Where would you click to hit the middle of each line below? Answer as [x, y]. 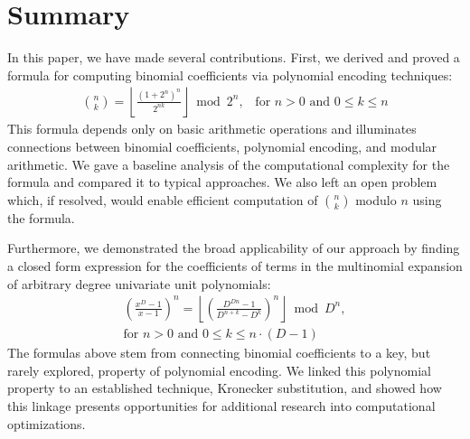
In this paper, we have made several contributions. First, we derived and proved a [234, 57]
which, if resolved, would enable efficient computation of [163, 199]
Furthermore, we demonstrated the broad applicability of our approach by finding [234, 248]
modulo [376, 199]
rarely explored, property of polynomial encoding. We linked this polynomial [219, 370]
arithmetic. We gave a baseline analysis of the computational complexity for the [229, 164]
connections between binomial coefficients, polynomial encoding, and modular [222, 146]
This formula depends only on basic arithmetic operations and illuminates [212, 129]
